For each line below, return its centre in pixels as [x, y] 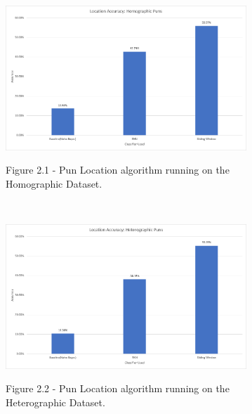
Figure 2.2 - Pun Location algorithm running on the [118, 388]
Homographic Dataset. [54, 183]
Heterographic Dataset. [55, 402]
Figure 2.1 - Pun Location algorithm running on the [118, 170]
